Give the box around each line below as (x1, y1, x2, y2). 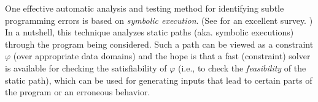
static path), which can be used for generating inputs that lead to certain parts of (5, 73, 312, 86)
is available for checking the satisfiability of (5, 61, 167, 74)
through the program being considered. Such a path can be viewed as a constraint (5, 37, 314, 50)
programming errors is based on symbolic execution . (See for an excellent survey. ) (5, 13, 313, 26)
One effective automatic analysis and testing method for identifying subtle (5, 2, 284, 14)
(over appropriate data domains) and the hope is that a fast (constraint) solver (13, 49, 311, 62)
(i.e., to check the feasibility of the (178, 61, 306, 74)
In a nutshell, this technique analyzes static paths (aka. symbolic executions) (5, 26, 294, 38)
